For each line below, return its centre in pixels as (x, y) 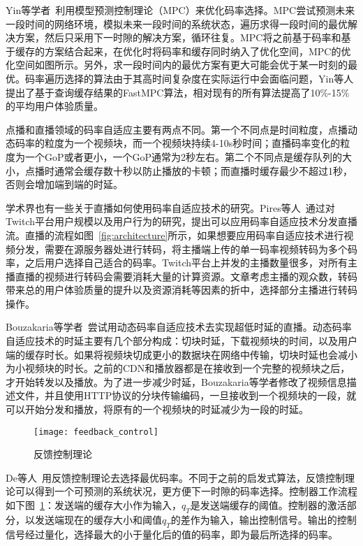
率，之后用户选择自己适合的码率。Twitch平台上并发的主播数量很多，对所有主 (181, 263)
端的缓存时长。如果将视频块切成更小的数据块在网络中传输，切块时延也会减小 (181, 354)
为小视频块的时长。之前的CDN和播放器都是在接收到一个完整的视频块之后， (178, 368)
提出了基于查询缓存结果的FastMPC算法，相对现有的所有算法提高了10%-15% (178, 92)
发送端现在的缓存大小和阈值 (98, 519)
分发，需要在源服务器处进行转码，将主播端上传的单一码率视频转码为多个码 (186, 249)
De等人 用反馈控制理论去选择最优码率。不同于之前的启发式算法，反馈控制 (175, 477)
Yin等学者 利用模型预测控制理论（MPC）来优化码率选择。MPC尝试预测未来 (180, 10)
